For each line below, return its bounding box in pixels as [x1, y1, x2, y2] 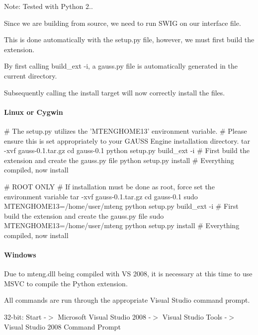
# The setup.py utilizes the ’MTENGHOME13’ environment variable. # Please [4, 125, 247, 136]
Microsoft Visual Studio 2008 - [58, 312, 151, 322]
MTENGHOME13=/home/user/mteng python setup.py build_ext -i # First [4, 201, 239, 211]
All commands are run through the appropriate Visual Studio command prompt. [4, 295, 250, 305]
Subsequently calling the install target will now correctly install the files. [4, 87, 225, 97]
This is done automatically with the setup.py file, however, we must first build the [4, 34, 255, 45]
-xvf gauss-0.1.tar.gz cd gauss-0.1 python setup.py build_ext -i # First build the [4, 145, 250, 156]
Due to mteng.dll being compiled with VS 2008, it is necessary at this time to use [4, 268, 253, 279]
